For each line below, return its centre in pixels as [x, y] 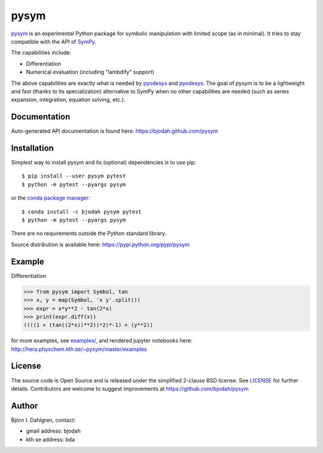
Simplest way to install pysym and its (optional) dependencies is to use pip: [104, 163]
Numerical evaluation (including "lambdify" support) [90, 72]
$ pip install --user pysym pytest [74, 176]
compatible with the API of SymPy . [54, 41]
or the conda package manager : [51, 198]
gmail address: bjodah [53, 431]
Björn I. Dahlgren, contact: [43, 420]
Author [25, 405]
